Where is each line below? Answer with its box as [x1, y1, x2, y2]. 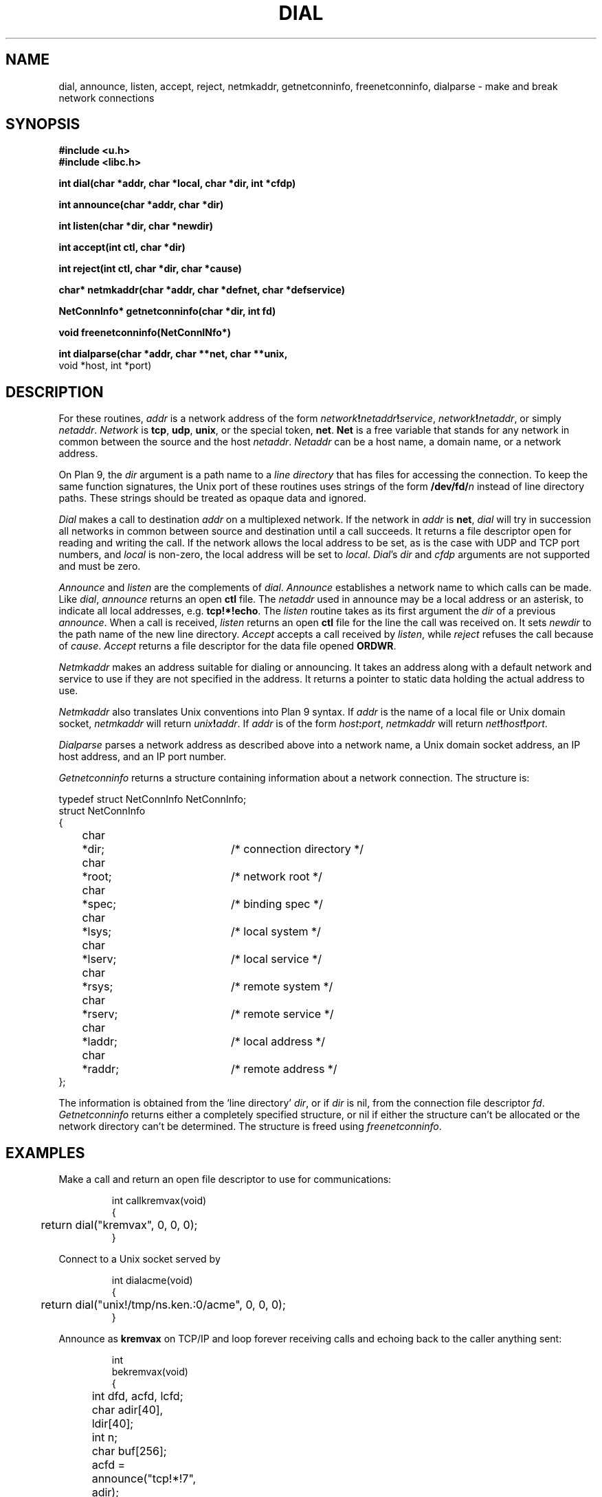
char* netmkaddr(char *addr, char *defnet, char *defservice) [58, 284, 345, 296]
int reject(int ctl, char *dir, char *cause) [58, 263, 242, 275]
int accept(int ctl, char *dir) [58, 241, 186, 254]
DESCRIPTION [5, 383, 104, 401]
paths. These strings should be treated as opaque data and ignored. [58, 492, 366, 504]
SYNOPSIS [5, 115, 80, 133]
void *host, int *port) [58, 359, 152, 372]
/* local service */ [230, 952, 322, 966]
